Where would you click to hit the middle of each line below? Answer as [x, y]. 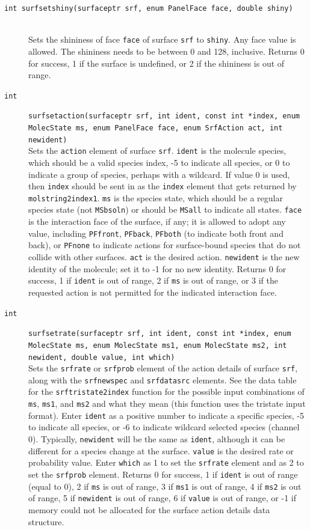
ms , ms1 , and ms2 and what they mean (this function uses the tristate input [167, 404]
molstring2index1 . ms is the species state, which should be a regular [156, 197]
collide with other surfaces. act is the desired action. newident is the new [164, 257]
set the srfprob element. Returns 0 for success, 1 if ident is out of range [163, 474]
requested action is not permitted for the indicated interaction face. [153, 292]
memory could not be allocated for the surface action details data [149, 509]
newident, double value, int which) [102, 357]
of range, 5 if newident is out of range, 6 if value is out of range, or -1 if [162, 498]
